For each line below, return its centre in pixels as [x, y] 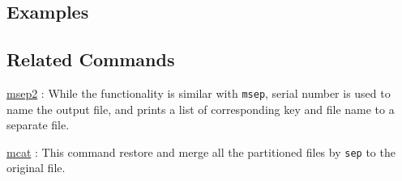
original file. [36, 168]
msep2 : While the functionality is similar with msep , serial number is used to [199, 93]
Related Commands [91, 59]
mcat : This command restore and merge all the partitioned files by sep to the [201, 152]
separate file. [38, 125]
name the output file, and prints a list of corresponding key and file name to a [201, 109]
